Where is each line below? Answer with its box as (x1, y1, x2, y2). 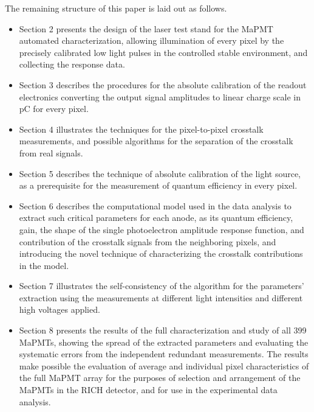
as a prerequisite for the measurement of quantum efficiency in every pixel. (19, 179, 298, 192)
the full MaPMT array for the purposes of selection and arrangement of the (19, 371, 301, 384)
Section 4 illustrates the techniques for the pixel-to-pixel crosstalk (19, 122, 264, 135)
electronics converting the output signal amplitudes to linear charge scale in (19, 90, 301, 103)
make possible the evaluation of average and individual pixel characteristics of (19, 359, 309, 372)
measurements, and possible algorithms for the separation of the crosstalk (19, 134, 293, 147)
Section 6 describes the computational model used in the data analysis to (19, 199, 292, 212)
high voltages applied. (19, 303, 100, 316)
